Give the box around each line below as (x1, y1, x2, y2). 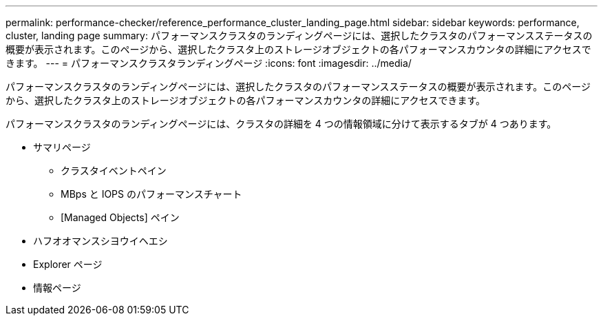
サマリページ (33, 141, 91, 153)
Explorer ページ (33, 258, 103, 270)
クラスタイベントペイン (61, 165, 167, 176)
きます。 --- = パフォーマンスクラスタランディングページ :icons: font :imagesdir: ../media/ (6, 57, 412, 69)
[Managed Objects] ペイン (61, 211, 180, 223)
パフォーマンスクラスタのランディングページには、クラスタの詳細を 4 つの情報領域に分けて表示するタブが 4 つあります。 (6, 118, 557, 130)
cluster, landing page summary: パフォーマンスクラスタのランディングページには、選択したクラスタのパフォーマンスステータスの (6, 30, 593, 41)
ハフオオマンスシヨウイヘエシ (33, 235, 168, 247)
